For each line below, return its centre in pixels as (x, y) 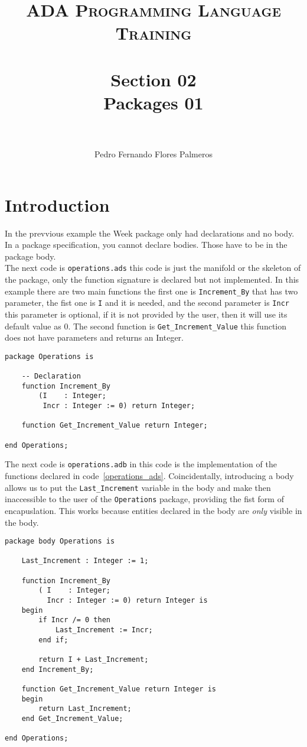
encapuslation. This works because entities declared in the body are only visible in (153, 510)
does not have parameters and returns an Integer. (94, 337)
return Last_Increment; (85, 709)
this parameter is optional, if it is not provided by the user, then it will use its (146, 314)
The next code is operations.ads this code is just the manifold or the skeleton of (153, 268)
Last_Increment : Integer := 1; (85, 561)
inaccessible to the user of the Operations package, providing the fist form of (144, 499)
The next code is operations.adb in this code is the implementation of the (141, 464)
